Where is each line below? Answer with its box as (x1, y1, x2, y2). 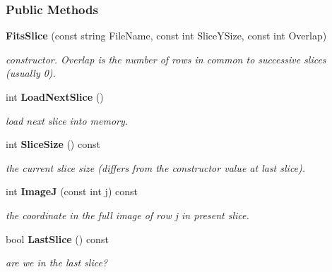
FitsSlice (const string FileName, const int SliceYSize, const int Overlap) (6, 28, 327, 43)
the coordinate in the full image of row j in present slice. (6, 207, 249, 222)
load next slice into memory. (6, 113, 129, 128)
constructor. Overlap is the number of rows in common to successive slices (6, 51, 326, 66)
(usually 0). (6, 66, 56, 80)
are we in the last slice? (6, 255, 108, 270)
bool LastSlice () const (6, 231, 109, 246)
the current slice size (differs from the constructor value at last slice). (6, 160, 306, 175)
